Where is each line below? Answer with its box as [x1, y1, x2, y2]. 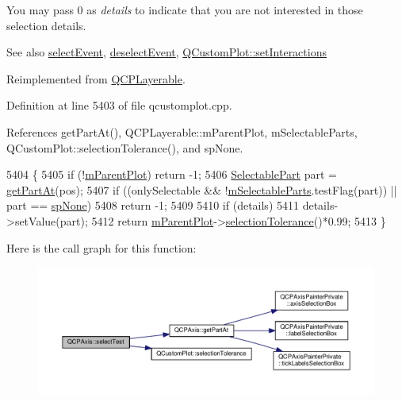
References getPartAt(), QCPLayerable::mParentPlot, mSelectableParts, [6, 123, 358, 140]
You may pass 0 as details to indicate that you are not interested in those [6, 2, 363, 17]
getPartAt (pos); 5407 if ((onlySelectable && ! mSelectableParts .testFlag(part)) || [6, 181, 397, 198]
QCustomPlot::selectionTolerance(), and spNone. [6, 139, 243, 156]
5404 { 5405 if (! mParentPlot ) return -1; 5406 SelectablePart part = [6, 166, 337, 183]
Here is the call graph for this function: [6, 239, 197, 256]
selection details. [6, 17, 86, 33]
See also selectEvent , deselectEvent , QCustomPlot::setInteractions [6, 44, 327, 60]
